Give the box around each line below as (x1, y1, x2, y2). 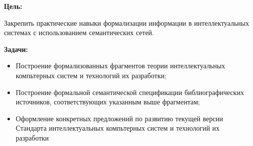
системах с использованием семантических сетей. (4, 27, 154, 38)
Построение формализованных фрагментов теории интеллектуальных (15, 60, 225, 71)
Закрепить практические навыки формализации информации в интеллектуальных (4, 17, 250, 28)
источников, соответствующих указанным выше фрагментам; (15, 97, 200, 107)
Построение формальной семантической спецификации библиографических (15, 87, 244, 97)
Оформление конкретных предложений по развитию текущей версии (15, 113, 223, 123)
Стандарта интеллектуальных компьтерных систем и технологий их (15, 123, 220, 133)
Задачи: (4, 44, 28, 54)
